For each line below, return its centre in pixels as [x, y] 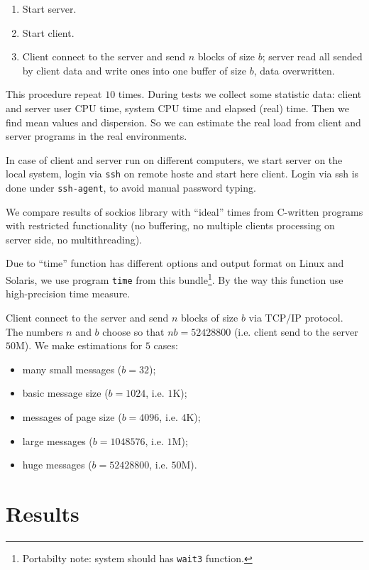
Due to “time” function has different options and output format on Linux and [175, 263]
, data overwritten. [294, 70]
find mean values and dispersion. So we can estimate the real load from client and [183, 122]
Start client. [48, 32]
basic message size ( [65, 393]
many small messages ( [72, 369]
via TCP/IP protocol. [296, 317]
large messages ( [57, 440]
